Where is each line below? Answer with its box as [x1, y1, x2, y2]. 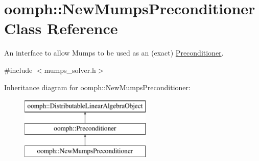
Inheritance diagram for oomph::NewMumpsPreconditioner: [4, 82, 191, 92]
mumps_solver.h [44, 64, 96, 75]
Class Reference [4, 18, 118, 39]
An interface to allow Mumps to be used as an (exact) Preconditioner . [4, 47, 224, 58]
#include [4, 64, 33, 75]
